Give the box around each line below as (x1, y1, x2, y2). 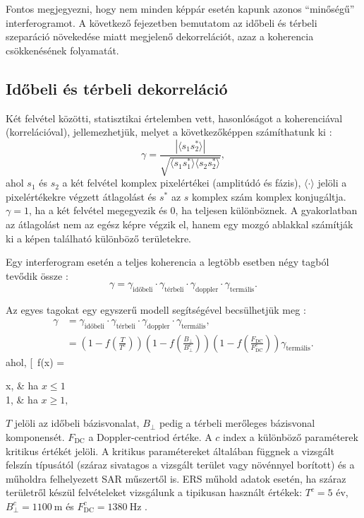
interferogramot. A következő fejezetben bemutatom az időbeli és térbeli (6, 15, 317, 30)
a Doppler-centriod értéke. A (88, 429, 212, 444)
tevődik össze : (6, 268, 68, 283)
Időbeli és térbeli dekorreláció (6, 77, 228, 99)
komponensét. (6, 429, 65, 444)
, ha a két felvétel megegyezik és (28, 203, 167, 218)
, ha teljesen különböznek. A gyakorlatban (175, 203, 358, 218)
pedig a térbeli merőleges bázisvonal (159, 416, 315, 430)
